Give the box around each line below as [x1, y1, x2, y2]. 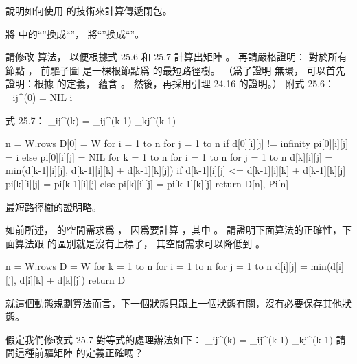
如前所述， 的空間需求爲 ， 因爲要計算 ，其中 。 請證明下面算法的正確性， [5, 223, 342, 237]
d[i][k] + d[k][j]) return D [19, 272, 126, 286]
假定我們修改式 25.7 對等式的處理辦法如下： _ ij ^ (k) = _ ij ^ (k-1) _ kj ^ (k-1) [5, 332, 333, 346]
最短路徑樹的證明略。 [5, 199, 102, 214]
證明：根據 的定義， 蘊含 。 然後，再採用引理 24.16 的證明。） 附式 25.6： [5, 76, 335, 91]
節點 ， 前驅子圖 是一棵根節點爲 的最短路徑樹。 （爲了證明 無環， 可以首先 [5, 62, 345, 77]
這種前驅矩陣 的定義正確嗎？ [14, 345, 143, 360]
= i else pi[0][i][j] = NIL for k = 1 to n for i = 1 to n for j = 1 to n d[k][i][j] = [5, 149, 333, 163]
